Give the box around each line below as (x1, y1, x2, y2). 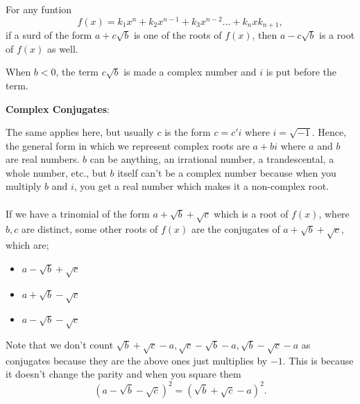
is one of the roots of (133, 28, 222, 42)
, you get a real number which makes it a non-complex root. (74, 179, 329, 193)
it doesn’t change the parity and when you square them (6, 367, 241, 381)
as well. (46, 41, 78, 55)
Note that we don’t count (6, 337, 114, 352)
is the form (164, 125, 211, 139)
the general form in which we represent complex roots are (6, 138, 250, 152)
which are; (6, 238, 49, 252)
